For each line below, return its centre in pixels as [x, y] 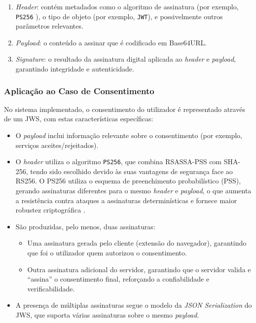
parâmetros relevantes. [49, 26]
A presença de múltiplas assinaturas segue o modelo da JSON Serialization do [134, 305]
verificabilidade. [51, 288]
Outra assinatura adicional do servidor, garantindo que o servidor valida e [139, 269]
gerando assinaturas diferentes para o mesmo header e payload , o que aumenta [133, 191]
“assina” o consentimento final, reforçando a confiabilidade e [118, 279]
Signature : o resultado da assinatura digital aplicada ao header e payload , [126, 59]
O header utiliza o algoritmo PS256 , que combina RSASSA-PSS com [119, 161]
